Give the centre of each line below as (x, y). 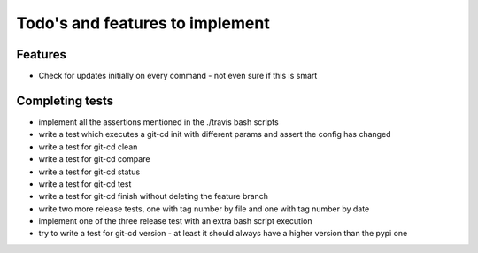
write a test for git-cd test (85, 184)
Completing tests (65, 100)
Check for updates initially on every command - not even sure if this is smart (178, 76)
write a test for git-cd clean (88, 147)
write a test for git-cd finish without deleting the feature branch (154, 196)
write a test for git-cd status (89, 172)
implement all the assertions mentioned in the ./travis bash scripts (158, 122)
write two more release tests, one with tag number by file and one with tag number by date (204, 209)
